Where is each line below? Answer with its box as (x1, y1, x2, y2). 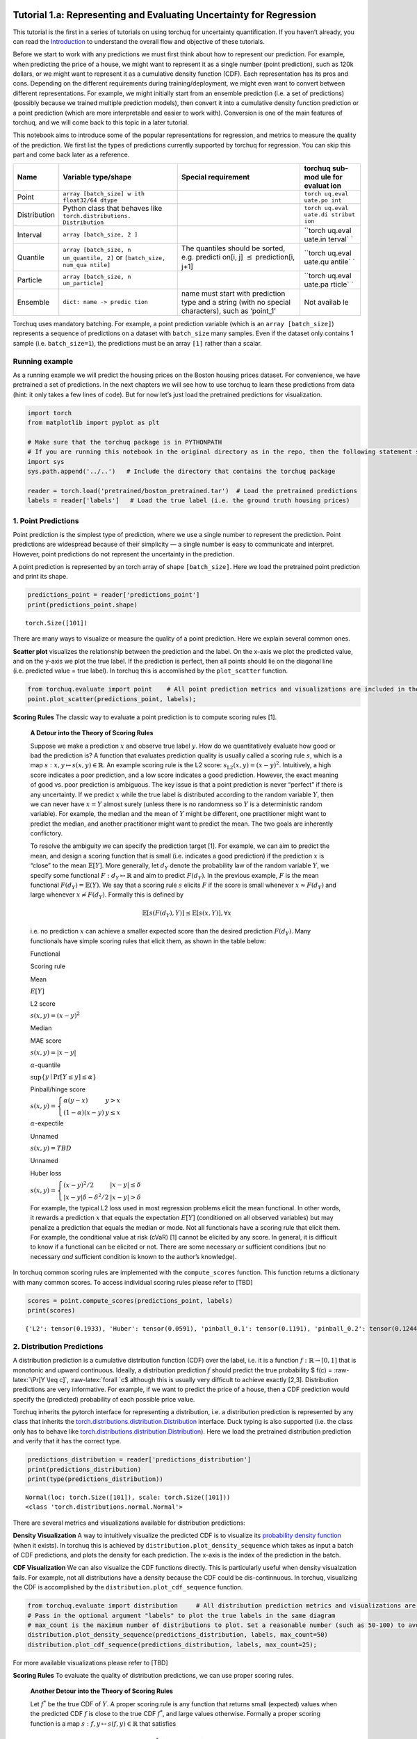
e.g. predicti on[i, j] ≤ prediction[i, (181, 252, 295, 262)
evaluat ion (304, 181, 342, 191)
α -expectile (30, 1119, 64, 1128)
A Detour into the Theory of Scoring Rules (30, 729, 154, 737)
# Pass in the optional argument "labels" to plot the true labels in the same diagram (27, 1611, 336, 1619)
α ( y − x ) (63, 1096, 88, 1105)
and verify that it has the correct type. (13, 1437, 122, 1445)
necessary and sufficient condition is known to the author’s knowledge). (30, 1252, 237, 1260)
